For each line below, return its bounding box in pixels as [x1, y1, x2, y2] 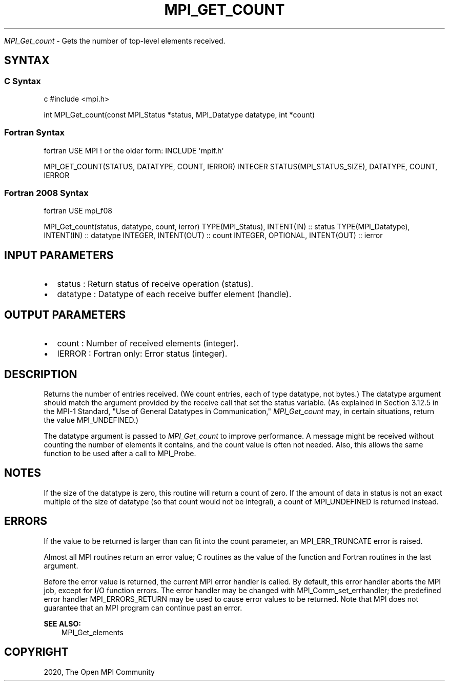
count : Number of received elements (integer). [57, 338, 239, 349]
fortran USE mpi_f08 [44, 206, 113, 216]
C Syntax [4, 75, 41, 86]
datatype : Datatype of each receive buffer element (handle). [57, 289, 292, 300]
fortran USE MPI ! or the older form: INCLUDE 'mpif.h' [44, 146, 224, 155]
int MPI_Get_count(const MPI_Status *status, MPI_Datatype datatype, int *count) [44, 110, 315, 119]
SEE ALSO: [44, 619, 81, 628]
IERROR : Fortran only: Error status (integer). [57, 348, 228, 359]
